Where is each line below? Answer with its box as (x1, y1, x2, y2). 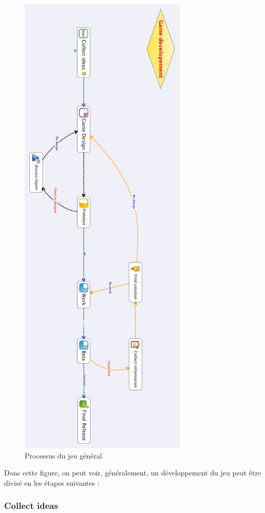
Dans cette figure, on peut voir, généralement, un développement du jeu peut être (4, 467, 261, 478)
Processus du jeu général (25, 450, 102, 461)
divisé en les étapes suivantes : (4, 477, 100, 488)
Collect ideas (4, 499, 58, 512)
